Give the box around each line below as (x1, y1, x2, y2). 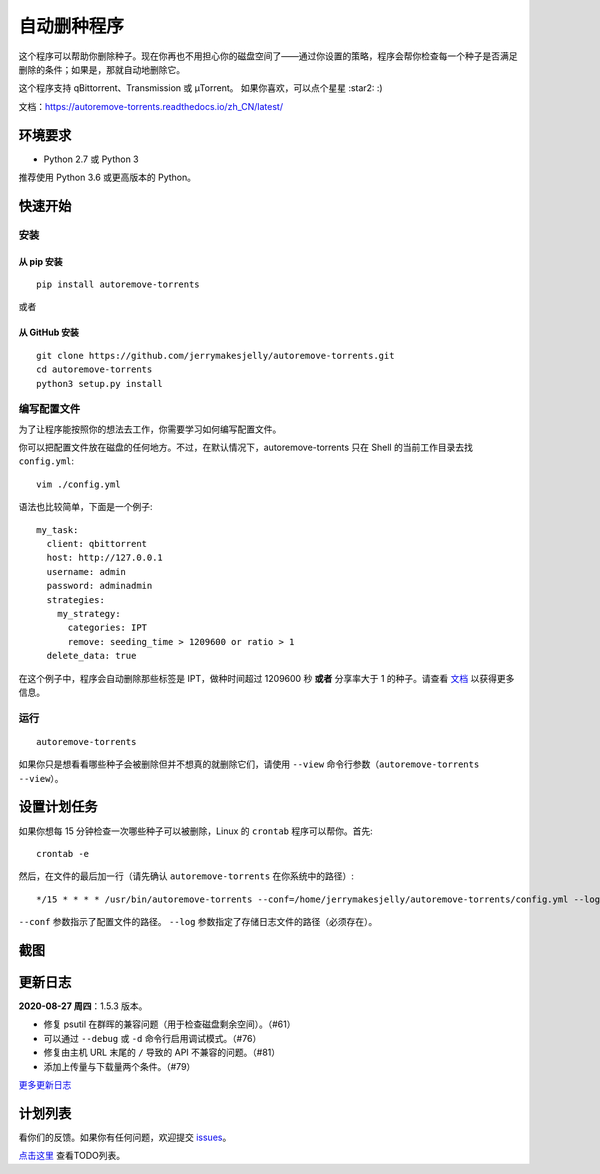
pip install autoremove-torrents (36, 278, 200, 290)
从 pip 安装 (18, 255, 64, 267)
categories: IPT (67, 622, 148, 634)
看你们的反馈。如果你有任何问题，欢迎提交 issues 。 (18, 1131, 232, 1143)
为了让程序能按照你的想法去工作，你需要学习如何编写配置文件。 (18, 423, 282, 435)
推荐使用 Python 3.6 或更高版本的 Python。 (18, 171, 197, 184)
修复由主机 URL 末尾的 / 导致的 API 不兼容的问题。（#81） (43, 1046, 280, 1059)
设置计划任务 (18, 798, 98, 815)
